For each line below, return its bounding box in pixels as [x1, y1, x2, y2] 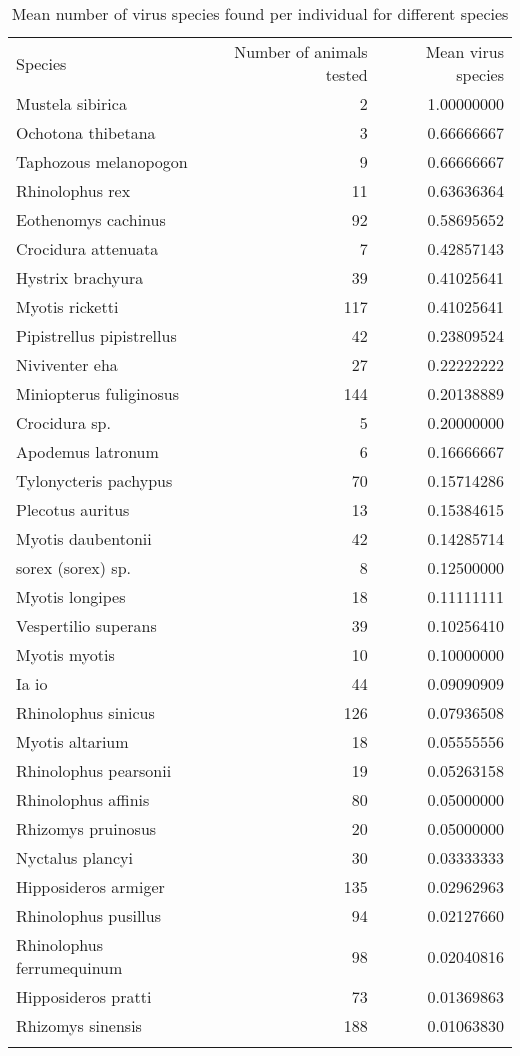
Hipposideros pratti [16, 985, 152, 1008]
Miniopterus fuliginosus [16, 382, 180, 405]
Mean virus [425, 40, 504, 63]
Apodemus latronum [16, 440, 159, 463]
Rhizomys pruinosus [16, 817, 157, 840]
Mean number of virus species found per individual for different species [11, 2, 509, 25]
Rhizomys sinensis [16, 1014, 142, 1037]
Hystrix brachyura [16, 266, 144, 289]
